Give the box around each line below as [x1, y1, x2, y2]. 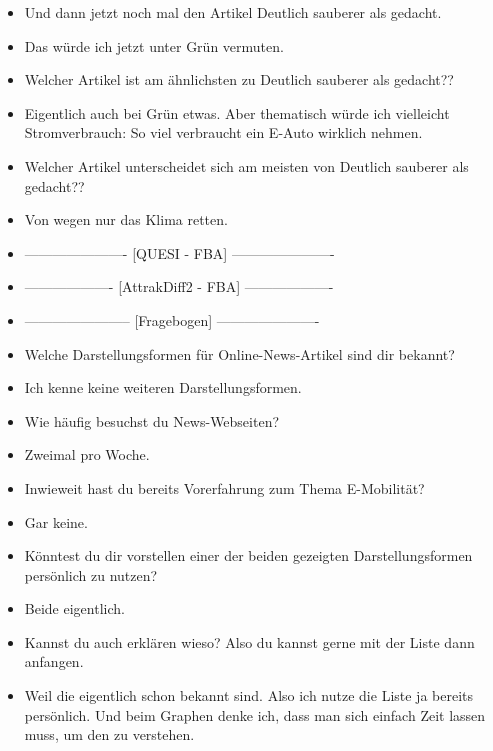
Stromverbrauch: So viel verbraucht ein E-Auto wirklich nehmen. [24, 122, 423, 143]
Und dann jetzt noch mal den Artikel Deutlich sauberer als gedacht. [24, 2, 442, 22]
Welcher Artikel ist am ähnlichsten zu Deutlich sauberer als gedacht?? [24, 69, 454, 90]
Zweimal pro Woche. [24, 444, 150, 465]
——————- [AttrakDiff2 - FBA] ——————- [24, 276, 334, 297]
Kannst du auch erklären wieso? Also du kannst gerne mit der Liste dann [24, 631, 475, 652]
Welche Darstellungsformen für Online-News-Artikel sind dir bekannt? [24, 343, 455, 364]
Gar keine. [24, 511, 88, 532]
